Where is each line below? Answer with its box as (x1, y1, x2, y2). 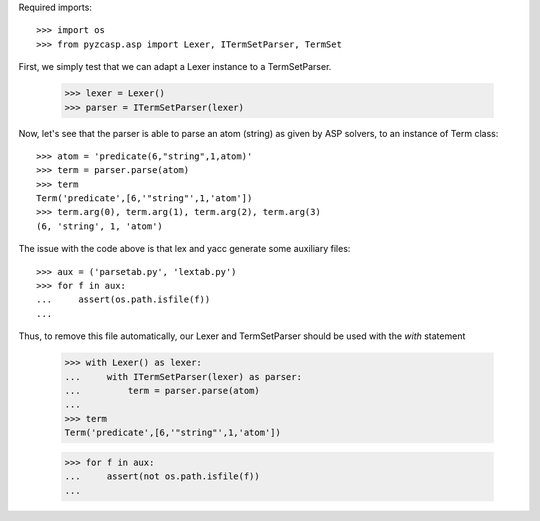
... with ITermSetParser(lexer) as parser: (64, 371, 302, 382)
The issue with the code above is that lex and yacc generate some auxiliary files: (18, 243, 351, 255)
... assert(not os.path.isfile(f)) (64, 471, 260, 482)
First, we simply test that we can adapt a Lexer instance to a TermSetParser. (18, 61, 332, 73)
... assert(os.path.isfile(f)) (36, 294, 211, 305)
